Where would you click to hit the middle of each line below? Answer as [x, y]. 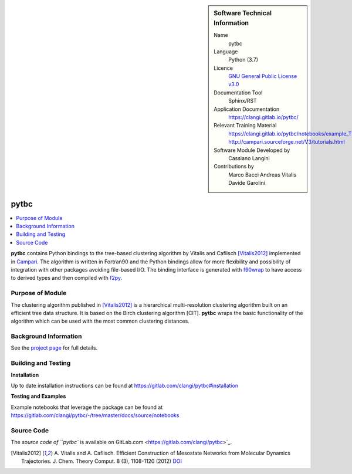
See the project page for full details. [54, 348]
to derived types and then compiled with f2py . [67, 278]
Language [226, 51]
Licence [223, 68]
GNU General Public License [263, 76]
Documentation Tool [238, 92]
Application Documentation [247, 109]
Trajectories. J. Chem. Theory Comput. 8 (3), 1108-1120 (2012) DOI [101, 461]
